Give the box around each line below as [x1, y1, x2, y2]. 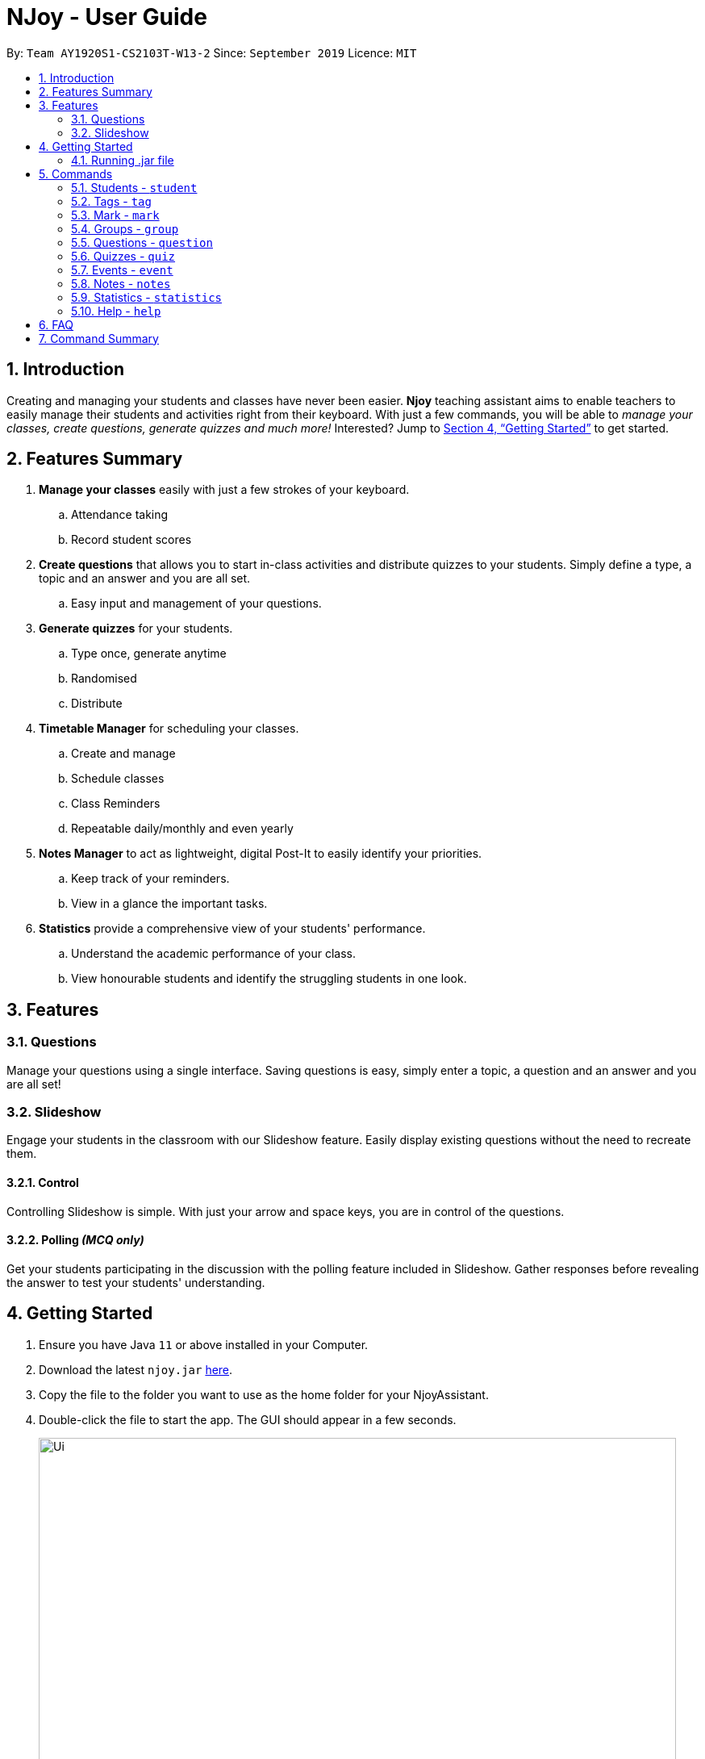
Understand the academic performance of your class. [71, 946, 356, 961]
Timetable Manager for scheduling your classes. [39, 721, 299, 736]
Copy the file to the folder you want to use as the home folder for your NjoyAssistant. [39, 1387, 489, 1402]
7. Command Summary [39, 331, 159, 345]
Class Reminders [71, 796, 161, 811]
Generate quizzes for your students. [39, 621, 233, 636]
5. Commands [39, 166, 113, 181]
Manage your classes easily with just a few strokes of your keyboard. [39, 483, 410, 497]
